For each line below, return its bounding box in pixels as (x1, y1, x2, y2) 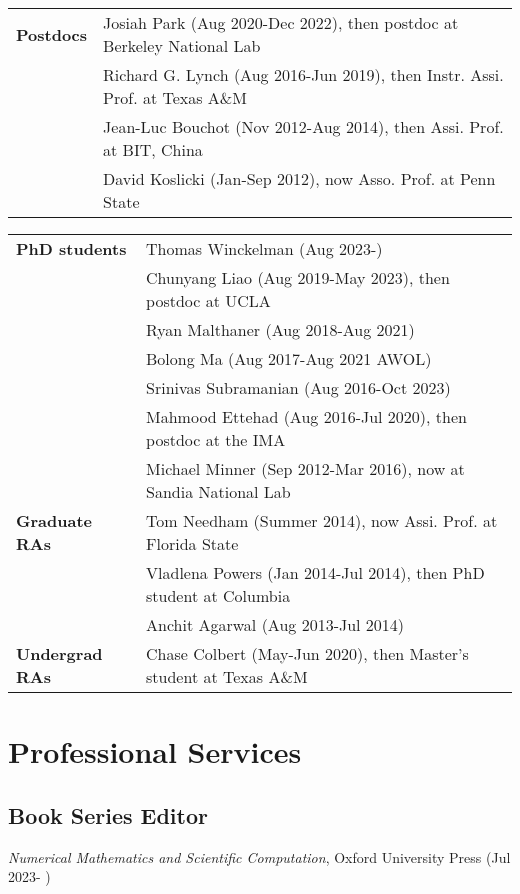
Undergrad (16, 642, 103, 665)
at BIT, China (103, 138, 203, 161)
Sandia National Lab (146, 480, 291, 503)
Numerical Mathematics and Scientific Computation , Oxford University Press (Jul (8, 846, 511, 867)
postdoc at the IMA (146, 428, 286, 451)
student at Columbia (146, 584, 291, 607)
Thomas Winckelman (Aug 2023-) (146, 237, 383, 260)
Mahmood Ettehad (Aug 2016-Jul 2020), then (146, 405, 467, 428)
